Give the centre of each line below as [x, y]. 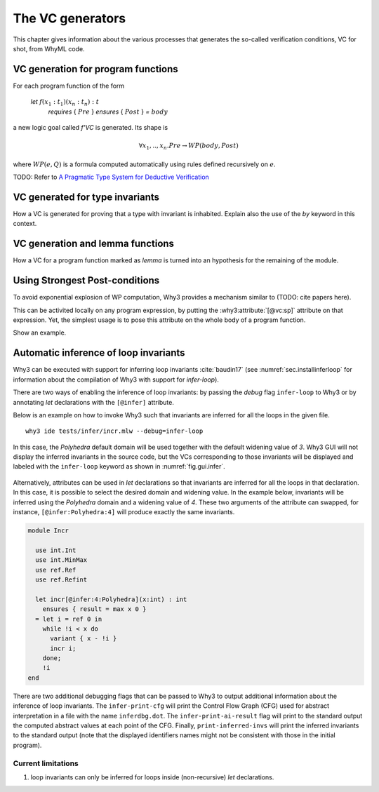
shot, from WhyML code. [49, 48]
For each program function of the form [69, 86]
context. [25, 224]
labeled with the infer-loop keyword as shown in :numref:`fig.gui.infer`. [119, 467]
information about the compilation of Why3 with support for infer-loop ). [116, 380]
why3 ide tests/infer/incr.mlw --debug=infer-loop [114, 431]
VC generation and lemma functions [94, 244]
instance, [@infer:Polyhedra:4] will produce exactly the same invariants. [124, 512]
